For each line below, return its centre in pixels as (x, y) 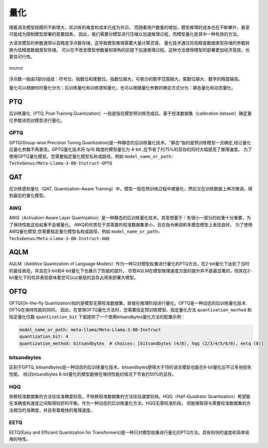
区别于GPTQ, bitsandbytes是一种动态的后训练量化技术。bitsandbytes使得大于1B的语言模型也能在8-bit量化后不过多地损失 (130, 367)
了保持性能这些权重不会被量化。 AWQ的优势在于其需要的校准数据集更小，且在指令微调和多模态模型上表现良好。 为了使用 (131, 224)
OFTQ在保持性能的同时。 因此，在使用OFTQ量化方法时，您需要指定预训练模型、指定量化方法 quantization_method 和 (130, 310)
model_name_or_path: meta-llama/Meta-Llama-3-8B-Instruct (90, 330)
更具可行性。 (22, 57)
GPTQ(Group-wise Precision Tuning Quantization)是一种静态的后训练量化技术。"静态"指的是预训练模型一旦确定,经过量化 (130, 143)
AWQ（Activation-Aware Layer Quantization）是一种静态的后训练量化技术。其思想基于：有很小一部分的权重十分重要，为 (130, 218)
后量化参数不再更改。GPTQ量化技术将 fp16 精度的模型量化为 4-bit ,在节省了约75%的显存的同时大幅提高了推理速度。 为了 (131, 149)
